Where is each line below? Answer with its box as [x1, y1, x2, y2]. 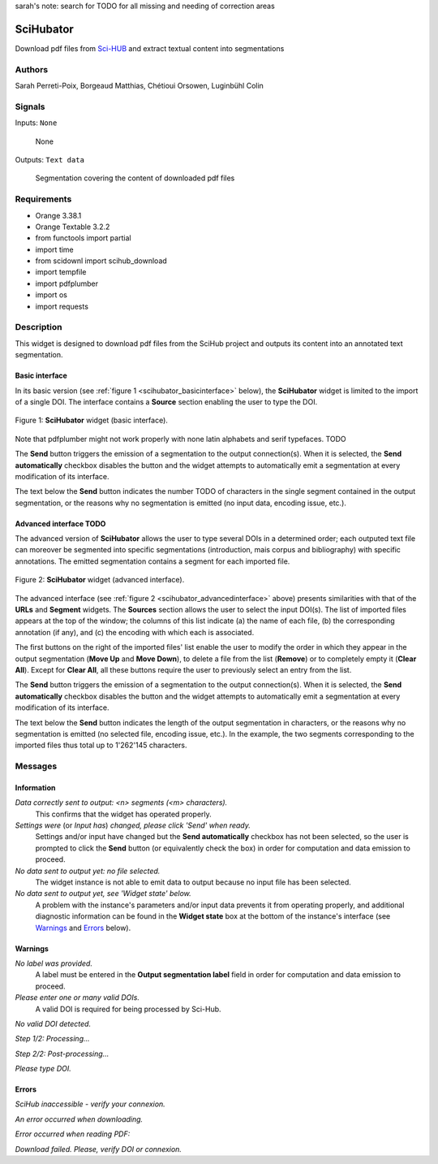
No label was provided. [15, 958, 93, 968]
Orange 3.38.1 [35, 210, 82, 220]
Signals [15, 101, 45, 112]
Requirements [15, 193, 72, 205]
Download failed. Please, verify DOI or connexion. [15, 1144, 182, 1153]
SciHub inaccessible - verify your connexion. [15, 1099, 165, 1109]
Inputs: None [15, 118, 58, 128]
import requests [35, 301, 89, 311]
